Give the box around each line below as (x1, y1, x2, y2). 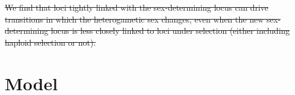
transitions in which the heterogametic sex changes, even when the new (5, 12, 264, 25)
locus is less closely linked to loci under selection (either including (50, 24, 290, 37)
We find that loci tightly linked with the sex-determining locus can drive (5, 1, 268, 13)
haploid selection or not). (5, 36, 96, 48)
